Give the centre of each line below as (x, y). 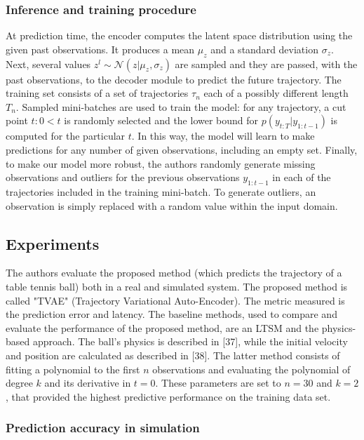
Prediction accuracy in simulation (103, 428)
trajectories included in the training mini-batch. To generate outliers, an (161, 191)
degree (19, 383)
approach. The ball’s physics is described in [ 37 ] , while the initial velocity (190, 341)
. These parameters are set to (218, 383)
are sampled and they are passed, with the (266, 64)
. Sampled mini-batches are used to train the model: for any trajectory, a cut (181, 106)
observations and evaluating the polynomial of (251, 369)
